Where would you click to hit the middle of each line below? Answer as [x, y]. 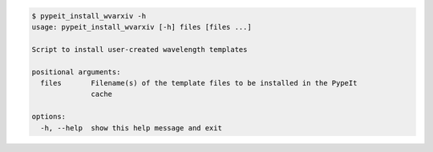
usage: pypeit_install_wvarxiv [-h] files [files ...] [142, 27]
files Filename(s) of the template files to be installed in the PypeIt [199, 83]
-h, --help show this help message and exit [131, 128]
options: [49, 117]
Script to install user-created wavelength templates [140, 49]
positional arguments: [76, 72]
